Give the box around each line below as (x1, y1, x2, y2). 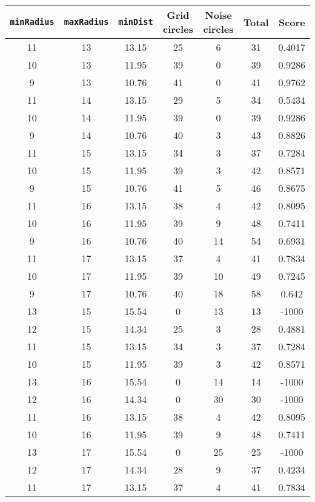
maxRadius (64, 17, 109, 27)
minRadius (10, 17, 55, 27)
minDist (118, 17, 153, 27)
